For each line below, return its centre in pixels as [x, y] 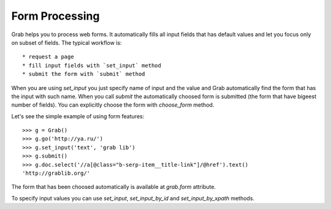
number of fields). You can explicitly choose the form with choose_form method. [113, 105]
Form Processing [55, 16]
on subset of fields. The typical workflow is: [67, 42]
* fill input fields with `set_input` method [92, 65]
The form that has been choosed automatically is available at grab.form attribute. [114, 187]
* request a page [48, 57]
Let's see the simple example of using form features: [78, 116]
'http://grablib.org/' [56, 173]
